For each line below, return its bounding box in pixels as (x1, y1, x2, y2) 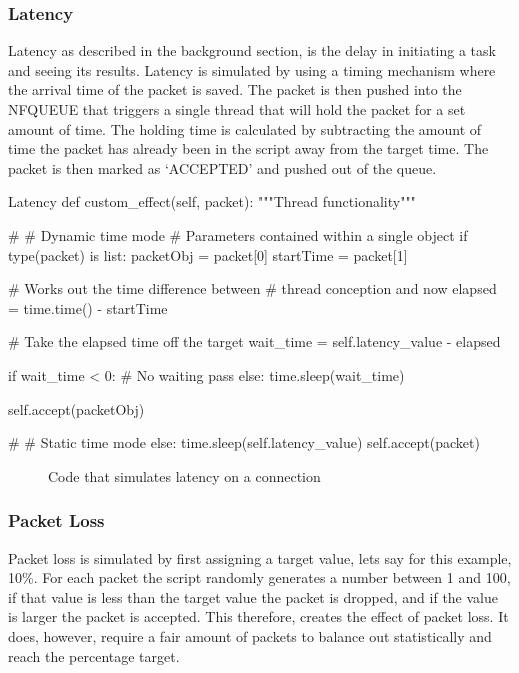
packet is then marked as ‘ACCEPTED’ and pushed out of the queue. (8, 157, 437, 178)
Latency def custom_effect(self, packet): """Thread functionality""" (8, 191, 416, 212)
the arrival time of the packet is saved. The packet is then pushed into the (8, 79, 462, 100)
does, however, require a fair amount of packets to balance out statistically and (8, 625, 492, 646)
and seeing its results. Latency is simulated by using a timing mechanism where (8, 59, 496, 80)
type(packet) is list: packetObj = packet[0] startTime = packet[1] (8, 244, 408, 265)
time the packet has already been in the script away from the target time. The (8, 138, 489, 159)
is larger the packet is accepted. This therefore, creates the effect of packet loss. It (8, 606, 509, 627)
